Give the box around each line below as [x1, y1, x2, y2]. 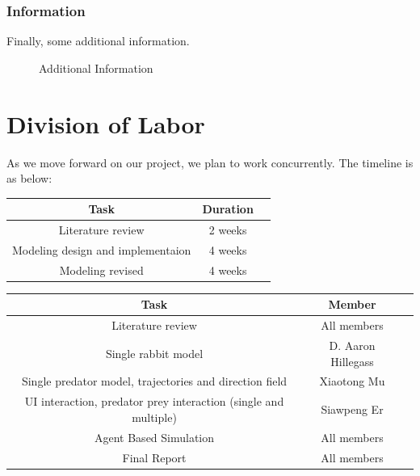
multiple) [132, 408, 177, 425]
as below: [6, 170, 52, 187]
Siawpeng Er [321, 401, 384, 418]
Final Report [122, 449, 187, 465]
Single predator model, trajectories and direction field [21, 373, 288, 390]
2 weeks [208, 221, 247, 238]
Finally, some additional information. [6, 32, 190, 49]
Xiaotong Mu [319, 373, 385, 390]
